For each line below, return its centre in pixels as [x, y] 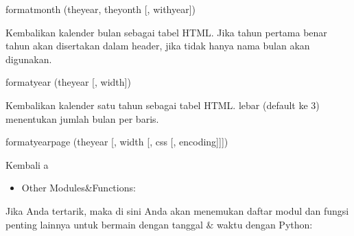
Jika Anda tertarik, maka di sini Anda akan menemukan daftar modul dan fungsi [177, 210]
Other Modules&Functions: [79, 188]
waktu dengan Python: [265, 224]
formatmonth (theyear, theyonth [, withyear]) [101, 9]
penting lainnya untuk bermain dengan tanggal [104, 224]
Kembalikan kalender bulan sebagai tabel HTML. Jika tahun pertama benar [166, 32]
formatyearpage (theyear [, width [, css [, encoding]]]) [117, 142]
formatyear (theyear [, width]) [68, 82]
